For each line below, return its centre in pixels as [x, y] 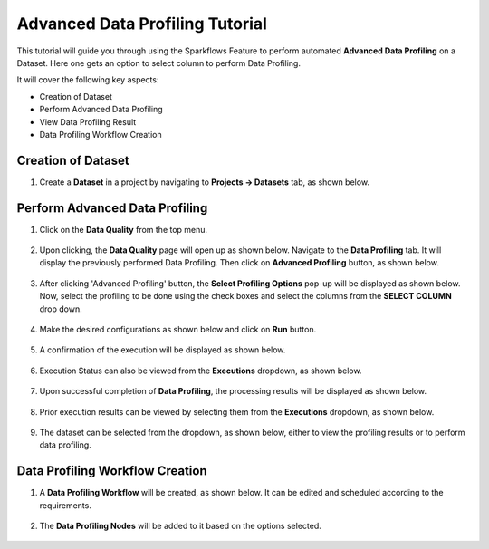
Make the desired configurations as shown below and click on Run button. [178, 330]
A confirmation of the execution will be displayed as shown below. [163, 350]
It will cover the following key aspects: [88, 80]
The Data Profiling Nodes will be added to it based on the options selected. [180, 526]
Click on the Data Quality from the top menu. [124, 229]
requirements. [66, 505]
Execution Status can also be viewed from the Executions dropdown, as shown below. [201, 371]
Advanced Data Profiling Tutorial [142, 24]
